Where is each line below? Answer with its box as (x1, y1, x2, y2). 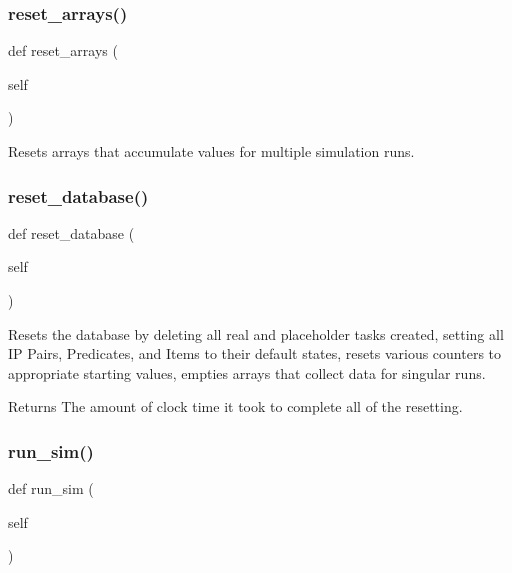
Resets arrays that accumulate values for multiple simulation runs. (8, 141, 415, 161)
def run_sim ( (8, 478, 94, 499)
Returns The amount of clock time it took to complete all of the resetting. (8, 396, 463, 417)
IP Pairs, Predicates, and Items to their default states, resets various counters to (8, 343, 502, 364)
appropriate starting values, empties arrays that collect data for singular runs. (8, 362, 486, 383)
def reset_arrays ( (8, 40, 118, 61)
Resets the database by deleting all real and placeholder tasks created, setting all (8, 323, 504, 344)
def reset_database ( (8, 222, 135, 243)
